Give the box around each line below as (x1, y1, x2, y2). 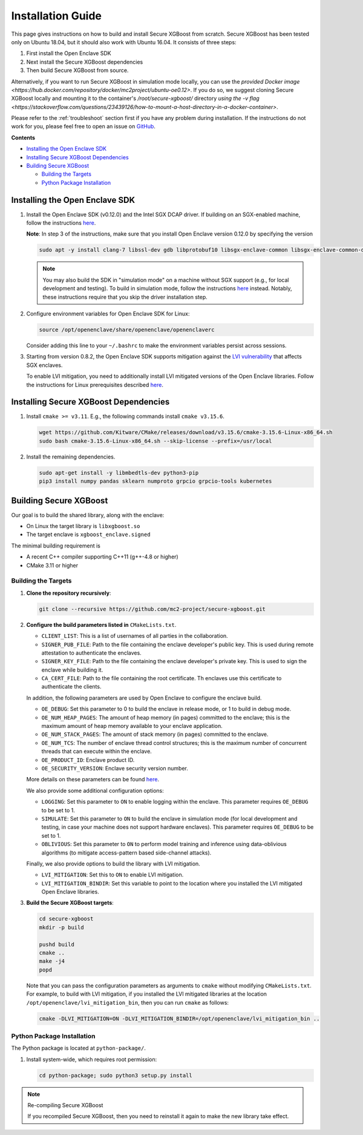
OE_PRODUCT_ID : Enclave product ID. (41, 756, 135, 763)
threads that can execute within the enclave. (41, 748, 152, 755)
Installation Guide (11, 9, 102, 22)
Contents (11, 134, 36, 141)
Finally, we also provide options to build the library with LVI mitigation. (26, 860, 201, 867)
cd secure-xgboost (39, 915, 94, 922)
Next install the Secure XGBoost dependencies (26, 58, 143, 65)
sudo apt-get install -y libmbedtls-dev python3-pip (39, 469, 199, 476)
